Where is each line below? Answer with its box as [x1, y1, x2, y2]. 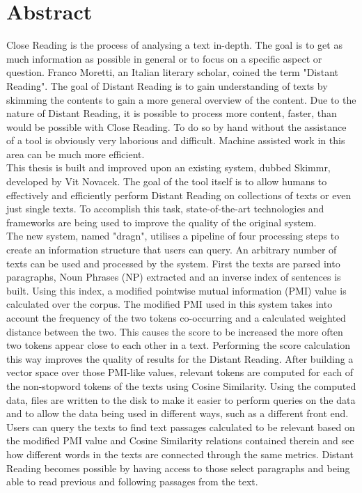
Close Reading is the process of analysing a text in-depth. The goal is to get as [6, 38, 343, 52]
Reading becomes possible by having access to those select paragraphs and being [6, 460, 350, 475]
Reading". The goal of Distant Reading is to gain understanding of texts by [6, 78, 328, 93]
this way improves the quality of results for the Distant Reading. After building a [6, 351, 354, 366]
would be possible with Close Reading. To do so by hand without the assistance [6, 119, 347, 134]
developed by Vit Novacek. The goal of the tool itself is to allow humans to [6, 174, 327, 189]
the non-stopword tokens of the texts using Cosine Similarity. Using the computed [6, 378, 356, 393]
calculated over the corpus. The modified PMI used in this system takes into [6, 297, 333, 311]
